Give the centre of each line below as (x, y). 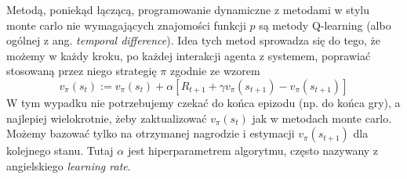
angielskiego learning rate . (69, 165)
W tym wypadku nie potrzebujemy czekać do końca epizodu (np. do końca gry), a (203, 102)
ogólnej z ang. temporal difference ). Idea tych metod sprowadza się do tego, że (194, 40)
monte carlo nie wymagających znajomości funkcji (126, 25)
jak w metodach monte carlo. (322, 118)
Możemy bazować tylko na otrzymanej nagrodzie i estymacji (151, 133)
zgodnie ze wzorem (215, 71)
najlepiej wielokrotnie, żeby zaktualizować (107, 118)
